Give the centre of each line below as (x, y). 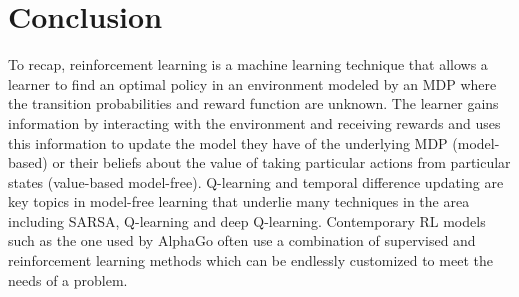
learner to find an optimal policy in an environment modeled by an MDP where (252, 83)
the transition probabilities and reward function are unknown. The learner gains (253, 103)
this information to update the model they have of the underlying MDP (228, 142)
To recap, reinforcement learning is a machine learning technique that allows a (248, 64)
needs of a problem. (68, 279)
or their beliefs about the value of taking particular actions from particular (281, 162)
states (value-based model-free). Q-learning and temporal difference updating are (256, 181)
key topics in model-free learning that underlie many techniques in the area (239, 201)
